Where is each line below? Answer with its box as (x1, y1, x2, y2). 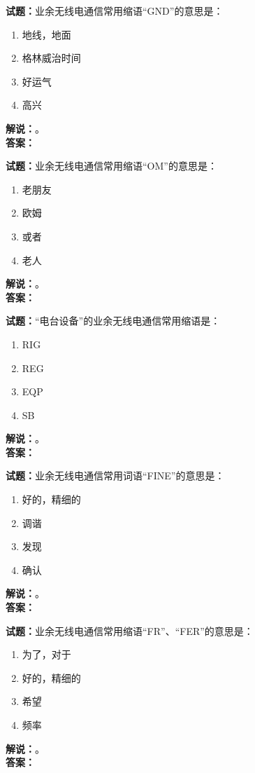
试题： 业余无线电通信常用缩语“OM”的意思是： (6, 158, 217, 173)
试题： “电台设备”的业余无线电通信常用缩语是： (6, 313, 221, 328)
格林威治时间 (22, 50, 81, 65)
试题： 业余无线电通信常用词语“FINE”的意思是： (6, 468, 225, 483)
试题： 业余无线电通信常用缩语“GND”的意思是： (6, 4, 224, 18)
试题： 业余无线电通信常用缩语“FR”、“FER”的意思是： (6, 623, 254, 638)
